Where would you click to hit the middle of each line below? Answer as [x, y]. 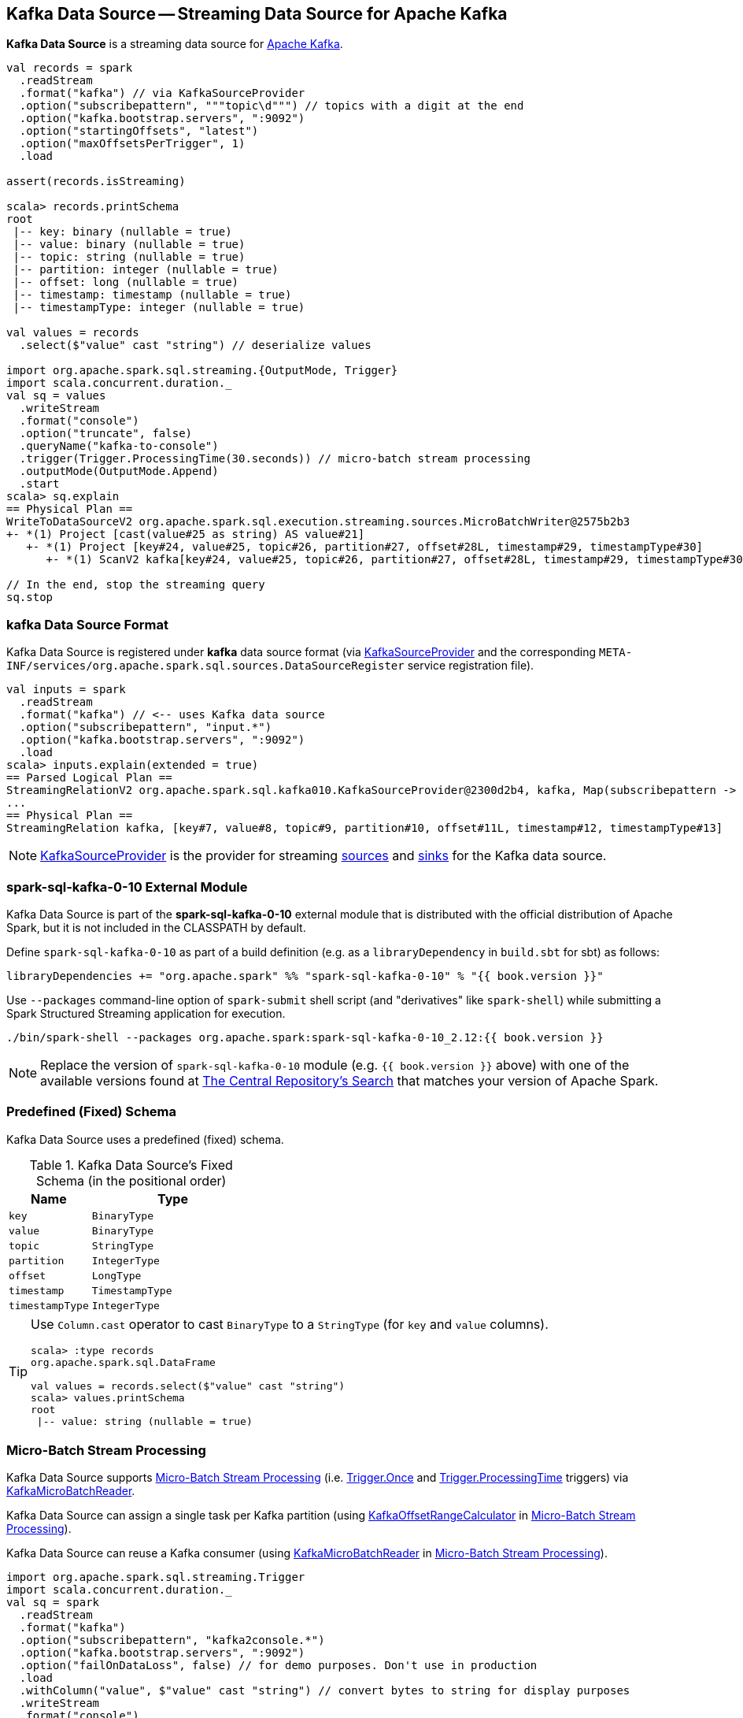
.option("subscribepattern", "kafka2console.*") [172, 1640]
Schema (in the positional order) [131, 1180]
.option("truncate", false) [106, 434]
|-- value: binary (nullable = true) [129, 245]
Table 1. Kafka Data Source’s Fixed [131, 1165]
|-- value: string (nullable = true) [144, 1421]
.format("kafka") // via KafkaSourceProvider [162, 93]
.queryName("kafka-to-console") [119, 446]
